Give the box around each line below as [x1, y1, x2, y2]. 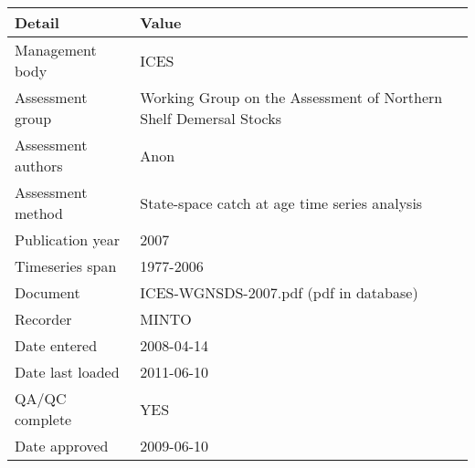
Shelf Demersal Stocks [140, 108, 281, 129]
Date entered [15, 335, 98, 356]
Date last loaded [15, 361, 120, 382]
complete [15, 409, 72, 430]
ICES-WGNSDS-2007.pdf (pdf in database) [140, 282, 418, 303]
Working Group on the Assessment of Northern [140, 87, 443, 108]
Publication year [15, 229, 120, 250]
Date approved [15, 435, 109, 456]
